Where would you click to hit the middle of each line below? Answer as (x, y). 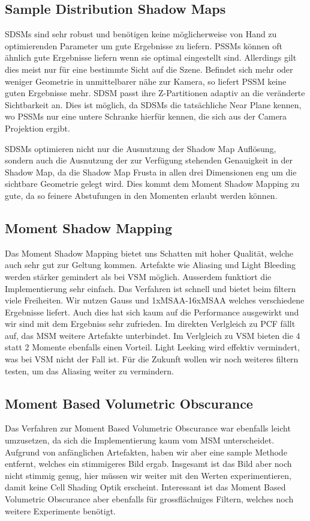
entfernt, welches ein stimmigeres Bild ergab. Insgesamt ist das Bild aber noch (148, 464)
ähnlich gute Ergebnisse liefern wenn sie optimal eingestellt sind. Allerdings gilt (151, 57)
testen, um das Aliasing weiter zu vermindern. (89, 370)
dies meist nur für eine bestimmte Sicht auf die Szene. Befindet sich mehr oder (149, 69)
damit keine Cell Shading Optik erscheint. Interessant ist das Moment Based (145, 487)
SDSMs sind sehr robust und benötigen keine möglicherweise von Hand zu (141, 34)
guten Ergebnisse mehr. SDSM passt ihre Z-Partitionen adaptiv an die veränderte (155, 93)
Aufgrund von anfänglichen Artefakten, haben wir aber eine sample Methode (146, 452)
